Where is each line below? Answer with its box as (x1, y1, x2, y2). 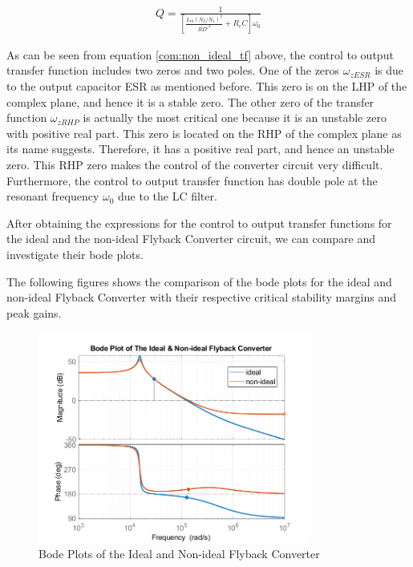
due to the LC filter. (118, 188, 217, 205)
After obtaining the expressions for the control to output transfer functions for (6, 214, 392, 231)
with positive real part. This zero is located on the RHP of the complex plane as (6, 124, 402, 141)
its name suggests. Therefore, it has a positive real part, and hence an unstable (6, 140, 395, 157)
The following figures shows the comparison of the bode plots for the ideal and (6, 273, 392, 290)
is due (375, 62, 404, 79)
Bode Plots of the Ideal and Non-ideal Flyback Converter (38, 545, 320, 561)
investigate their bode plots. (6, 245, 144, 262)
